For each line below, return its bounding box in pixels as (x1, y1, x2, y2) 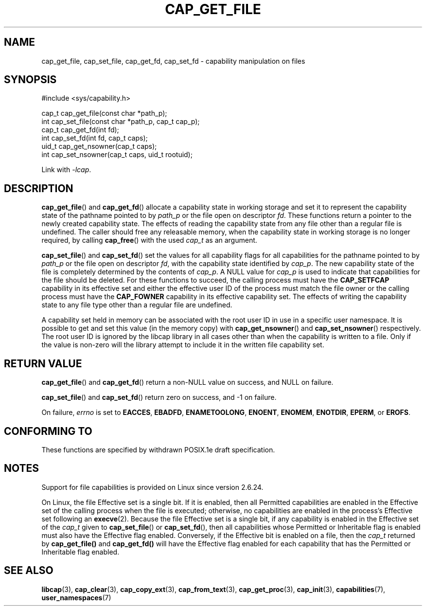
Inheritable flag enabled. (41, 547, 120, 556)
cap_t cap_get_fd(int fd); (41, 126, 119, 134)
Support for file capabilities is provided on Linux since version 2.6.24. (41, 483, 264, 491)
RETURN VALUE (4, 357, 82, 370)
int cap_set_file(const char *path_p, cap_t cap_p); (41, 117, 200, 126)
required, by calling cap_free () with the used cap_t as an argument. (41, 236, 257, 245)
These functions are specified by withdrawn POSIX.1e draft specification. (41, 445, 275, 454)
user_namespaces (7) (41, 593, 111, 602)
